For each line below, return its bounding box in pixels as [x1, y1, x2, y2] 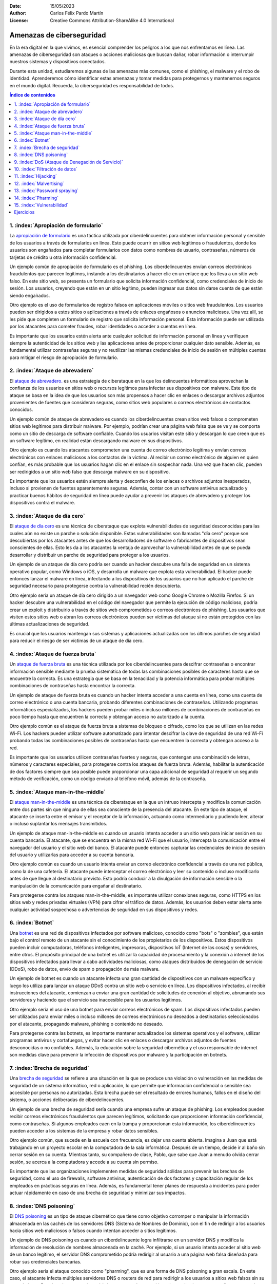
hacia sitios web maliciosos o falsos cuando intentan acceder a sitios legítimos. [9, 1228, 177, 1234]
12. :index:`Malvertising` [14, 180, 64, 186]
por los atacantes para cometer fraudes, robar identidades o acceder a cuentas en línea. [9, 324, 197, 330]
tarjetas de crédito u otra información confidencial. [9, 254, 117, 260]
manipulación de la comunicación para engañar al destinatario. [9, 882, 143, 889]
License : [9, 17, 28, 23]
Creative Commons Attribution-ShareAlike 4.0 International [50, 17, 174, 23]
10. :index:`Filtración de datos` [14, 166, 78, 172]
